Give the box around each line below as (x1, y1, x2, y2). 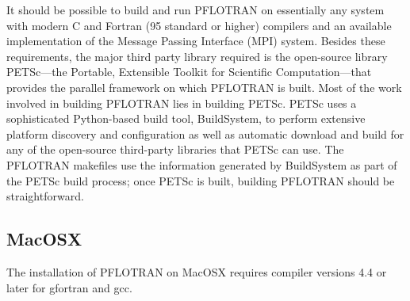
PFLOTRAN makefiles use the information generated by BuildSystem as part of (6, 156, 397, 173)
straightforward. (6, 188, 84, 204)
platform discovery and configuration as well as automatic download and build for (6, 125, 404, 142)
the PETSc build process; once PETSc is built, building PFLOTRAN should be (6, 172, 395, 189)
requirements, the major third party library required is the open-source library (6, 48, 388, 64)
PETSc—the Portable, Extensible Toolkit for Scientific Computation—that (6, 63, 372, 80)
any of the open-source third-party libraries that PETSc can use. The (6, 141, 344, 158)
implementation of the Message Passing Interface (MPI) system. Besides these (6, 32, 385, 49)
